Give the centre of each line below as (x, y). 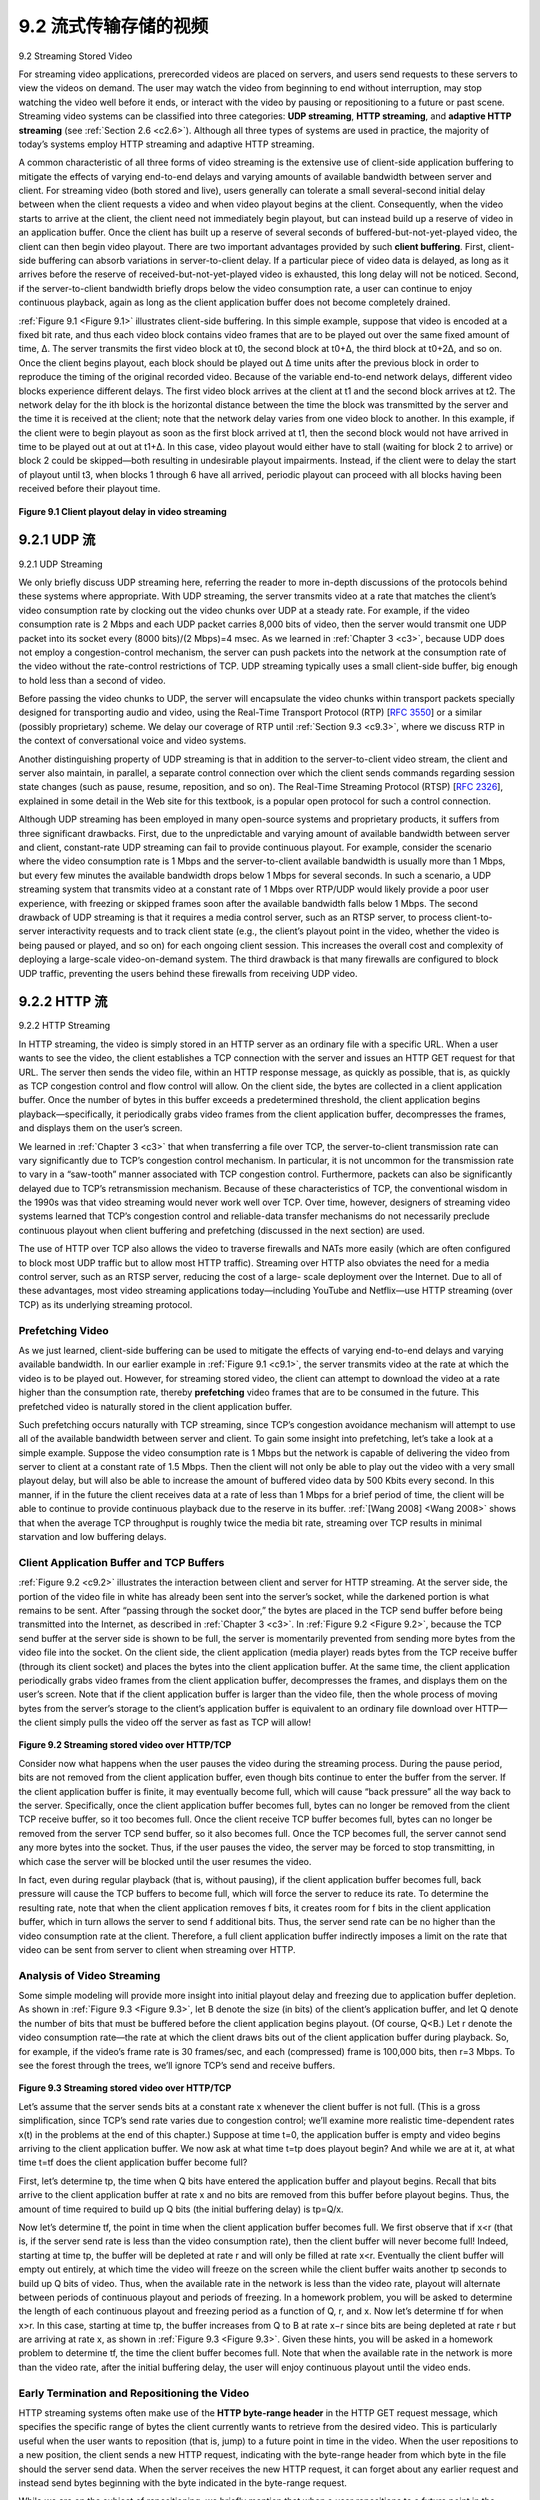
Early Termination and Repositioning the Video (134, 2393)
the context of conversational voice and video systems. (132, 741)
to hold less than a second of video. (92, 680)
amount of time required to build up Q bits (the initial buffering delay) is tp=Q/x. (181, 2209)
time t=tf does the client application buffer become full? (133, 2162)
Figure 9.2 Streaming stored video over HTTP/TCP (125, 1745)
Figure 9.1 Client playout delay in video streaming (122, 511)
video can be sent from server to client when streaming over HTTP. (157, 1949)
